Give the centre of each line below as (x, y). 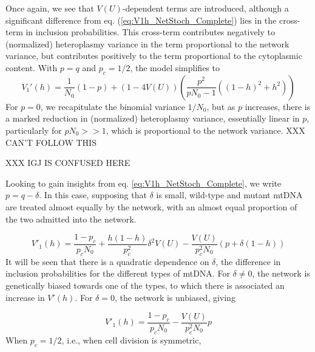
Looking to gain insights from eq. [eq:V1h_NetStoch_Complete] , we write (144, 183)
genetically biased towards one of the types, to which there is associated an (145, 285)
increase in (25, 297)
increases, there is (278, 106)
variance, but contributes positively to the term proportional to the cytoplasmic (154, 56)
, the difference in (248, 261)
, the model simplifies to (175, 67)
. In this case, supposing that (93, 195)
